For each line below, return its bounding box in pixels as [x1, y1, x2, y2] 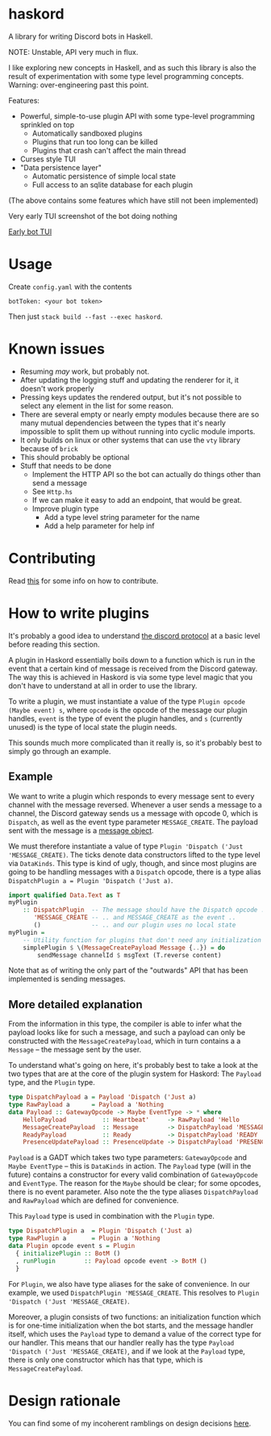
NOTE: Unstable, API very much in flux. [8, 47, 139, 57]
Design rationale [8, 1392, 121, 1409]
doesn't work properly [19, 383, 94, 393]
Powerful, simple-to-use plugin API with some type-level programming [19, 111, 256, 121]
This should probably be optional [19, 452, 131, 462]
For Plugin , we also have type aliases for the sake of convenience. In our [8, 1279, 250, 1288]
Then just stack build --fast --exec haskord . [8, 312, 163, 321]
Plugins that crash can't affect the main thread [31, 145, 186, 155]
